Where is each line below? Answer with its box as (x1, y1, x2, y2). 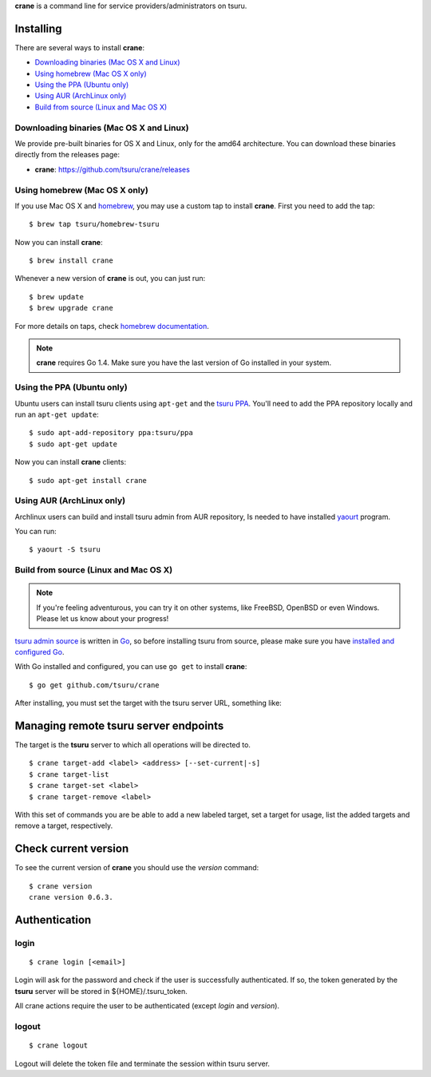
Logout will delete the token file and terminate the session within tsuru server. (14, 1059, 271, 1068)
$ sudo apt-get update (29, 439, 118, 449)
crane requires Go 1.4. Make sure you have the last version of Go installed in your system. (36, 358, 331, 367)
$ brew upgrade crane (29, 303, 113, 313)
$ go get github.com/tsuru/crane (29, 680, 160, 690)
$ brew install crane (29, 256, 113, 265)
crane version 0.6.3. (29, 893, 113, 902)
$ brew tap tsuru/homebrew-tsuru (29, 220, 160, 229)
